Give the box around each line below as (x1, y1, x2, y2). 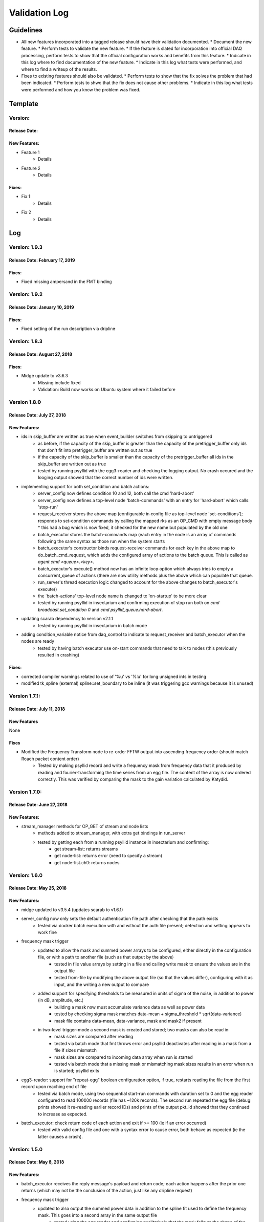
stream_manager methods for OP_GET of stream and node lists (21, 823, 149, 829)
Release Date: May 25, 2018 (9, 885, 67, 891)
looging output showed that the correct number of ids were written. (38, 475, 174, 480)
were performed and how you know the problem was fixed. (21, 87, 141, 92)
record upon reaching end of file (21, 1084, 87, 1090)
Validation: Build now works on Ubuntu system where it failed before (38, 387, 176, 393)
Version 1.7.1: (9, 692, 41, 699)
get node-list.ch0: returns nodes (54, 859, 120, 865)
